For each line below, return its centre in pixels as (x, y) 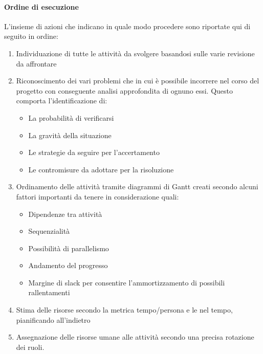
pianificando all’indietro (53, 319)
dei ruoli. (30, 347)
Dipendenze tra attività (65, 214)
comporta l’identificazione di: (62, 101)
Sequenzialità (49, 231)
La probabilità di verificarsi (71, 117)
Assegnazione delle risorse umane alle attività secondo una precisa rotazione (135, 337)
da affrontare (36, 63)
